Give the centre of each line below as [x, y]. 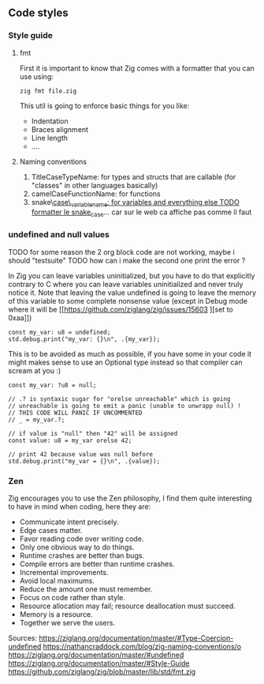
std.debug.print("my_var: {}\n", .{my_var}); [84, 339]
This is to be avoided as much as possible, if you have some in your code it [130, 353]
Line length [50, 138]
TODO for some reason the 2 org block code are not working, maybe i [121, 251]
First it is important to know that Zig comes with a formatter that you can [137, 68]
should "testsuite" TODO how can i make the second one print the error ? [127, 260]
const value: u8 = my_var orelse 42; [70, 440]
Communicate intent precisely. [69, 522]
